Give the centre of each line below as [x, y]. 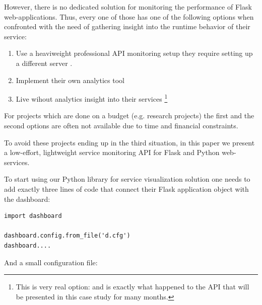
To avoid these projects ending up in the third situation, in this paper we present [129, 142]
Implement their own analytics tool [70, 80]
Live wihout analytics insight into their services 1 [92, 98]
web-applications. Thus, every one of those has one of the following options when [129, 16]
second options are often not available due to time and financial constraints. [121, 125]
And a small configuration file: [51, 262]
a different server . [44, 63]
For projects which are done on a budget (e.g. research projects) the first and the [129, 116]
